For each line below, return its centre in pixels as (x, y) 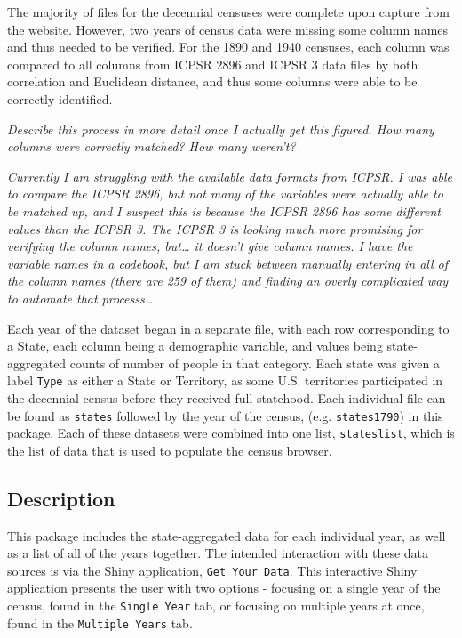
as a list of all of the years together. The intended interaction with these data (218, 553)
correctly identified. (60, 98)
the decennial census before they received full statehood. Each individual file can (227, 397)
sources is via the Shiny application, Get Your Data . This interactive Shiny (212, 570)
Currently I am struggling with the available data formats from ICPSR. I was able (230, 176)
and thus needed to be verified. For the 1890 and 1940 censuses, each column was (228, 47)
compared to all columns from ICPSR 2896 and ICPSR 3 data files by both (213, 64)
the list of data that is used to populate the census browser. (170, 450)
